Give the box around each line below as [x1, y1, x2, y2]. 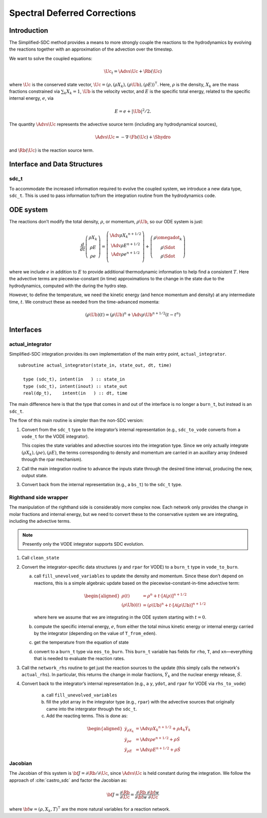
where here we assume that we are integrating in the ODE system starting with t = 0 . [34, 614, 207, 620]
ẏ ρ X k [124, 726, 134, 734]
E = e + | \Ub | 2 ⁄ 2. [114, 107, 152, 114]
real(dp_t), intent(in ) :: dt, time [23, 390, 128, 396]
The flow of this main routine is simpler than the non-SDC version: [9, 417, 144, 424]
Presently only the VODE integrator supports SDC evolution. [22, 541, 144, 547]
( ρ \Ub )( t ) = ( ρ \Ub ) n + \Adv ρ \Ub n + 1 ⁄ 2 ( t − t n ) [85, 311, 181, 317]
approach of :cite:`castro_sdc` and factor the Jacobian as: [9, 777, 127, 783]
